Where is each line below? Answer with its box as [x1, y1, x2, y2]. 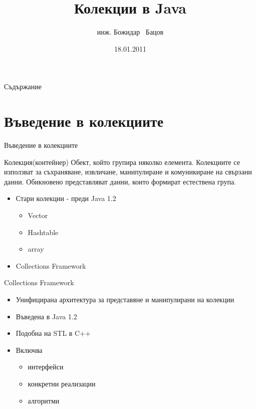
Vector [28, 210, 48, 220]
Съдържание [4, 81, 42, 92]
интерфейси [28, 361, 64, 372]
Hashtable [28, 227, 59, 237]
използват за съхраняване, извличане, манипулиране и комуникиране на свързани [4, 166, 252, 177]
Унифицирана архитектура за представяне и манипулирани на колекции [16, 294, 234, 304]
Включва [16, 344, 43, 355]
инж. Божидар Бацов [97, 27, 164, 37]
